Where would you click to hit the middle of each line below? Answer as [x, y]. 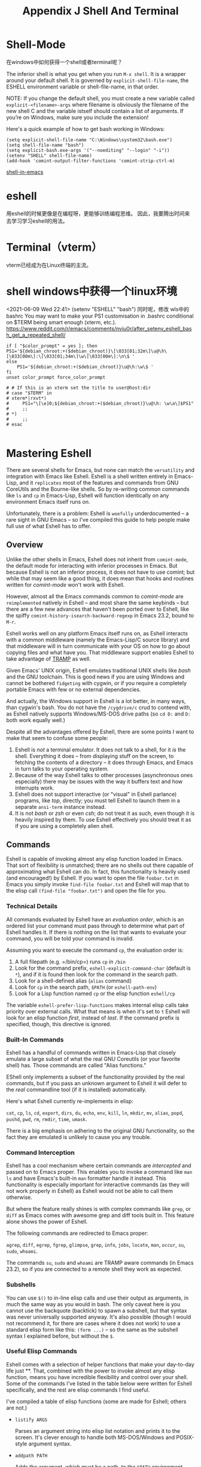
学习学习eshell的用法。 [39, 221]
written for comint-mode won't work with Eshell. [66, 585]
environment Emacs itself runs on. [48, 501]
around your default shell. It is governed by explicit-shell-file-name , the [98, 80]
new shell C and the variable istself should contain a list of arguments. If [95, 111]
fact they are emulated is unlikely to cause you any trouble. [79, 1137]
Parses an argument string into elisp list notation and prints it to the [98, 1431]
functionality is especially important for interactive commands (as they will [98, 1185]
